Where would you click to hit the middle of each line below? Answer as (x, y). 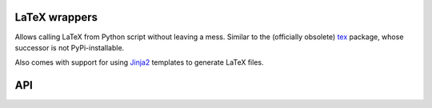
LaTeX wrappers (56, 17)
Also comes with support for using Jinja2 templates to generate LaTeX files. (139, 62)
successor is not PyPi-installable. (70, 47)
